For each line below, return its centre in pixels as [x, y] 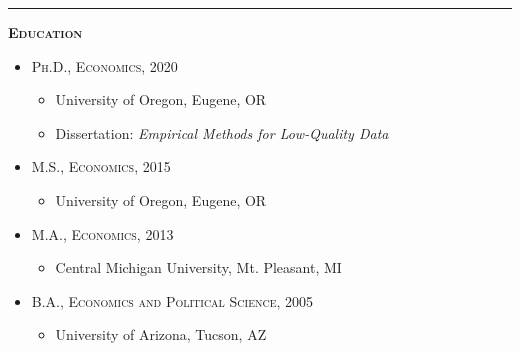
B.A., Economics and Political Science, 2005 [172, 300]
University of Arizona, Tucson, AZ [161, 334]
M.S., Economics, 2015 [101, 166]
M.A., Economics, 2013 [102, 233]
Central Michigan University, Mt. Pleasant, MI [198, 267]
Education [45, 32]
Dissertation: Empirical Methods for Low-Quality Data [222, 132]
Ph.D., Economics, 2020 [104, 65]
